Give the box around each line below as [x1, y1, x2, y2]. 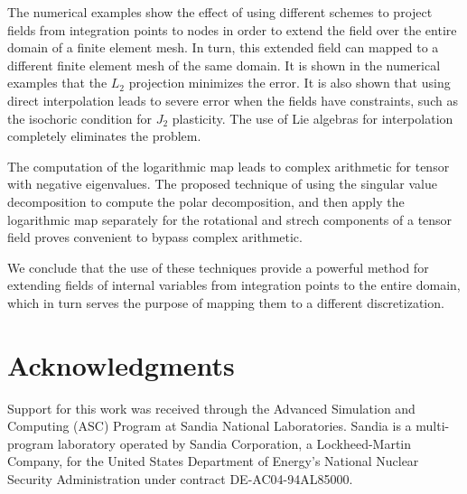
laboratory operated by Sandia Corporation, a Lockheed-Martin [58, 433, 412, 452]
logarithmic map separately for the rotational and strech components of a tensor [7, 210, 453, 228]
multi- [416, 416, 450, 435]
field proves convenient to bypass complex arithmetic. [7, 228, 303, 247]
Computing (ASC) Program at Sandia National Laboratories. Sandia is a [7, 416, 412, 435]
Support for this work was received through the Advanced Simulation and [7, 398, 416, 417]
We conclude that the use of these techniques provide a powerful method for [7, 257, 429, 276]
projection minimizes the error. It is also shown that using [128, 73, 451, 92]
